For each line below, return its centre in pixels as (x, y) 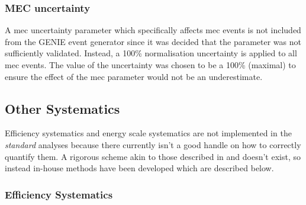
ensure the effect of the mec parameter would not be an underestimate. (134, 76)
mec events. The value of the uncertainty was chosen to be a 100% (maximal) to (150, 65)
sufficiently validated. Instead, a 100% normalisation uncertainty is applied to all (151, 53)
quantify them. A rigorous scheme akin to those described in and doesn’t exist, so (153, 156)
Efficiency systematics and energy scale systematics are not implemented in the (148, 133)
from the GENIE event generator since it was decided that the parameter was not (153, 41)
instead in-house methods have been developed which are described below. (139, 168)
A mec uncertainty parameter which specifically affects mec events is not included (153, 30)
